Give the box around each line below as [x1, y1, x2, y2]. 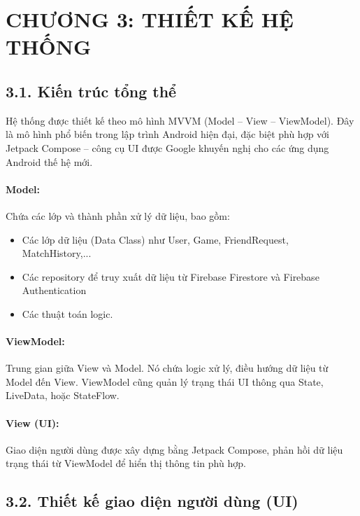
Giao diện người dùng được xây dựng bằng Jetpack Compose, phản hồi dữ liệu [6, 442, 343, 456]
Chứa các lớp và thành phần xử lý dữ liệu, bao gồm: [6, 208, 230, 223]
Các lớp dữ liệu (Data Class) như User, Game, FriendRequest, [22, 232, 289, 246]
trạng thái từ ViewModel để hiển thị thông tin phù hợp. [6, 456, 246, 470]
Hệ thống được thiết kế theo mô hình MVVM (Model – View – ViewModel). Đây [6, 113, 354, 127]
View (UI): [6, 415, 59, 430]
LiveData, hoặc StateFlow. [6, 388, 120, 403]
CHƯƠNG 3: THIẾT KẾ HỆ [6, 5, 294, 34]
